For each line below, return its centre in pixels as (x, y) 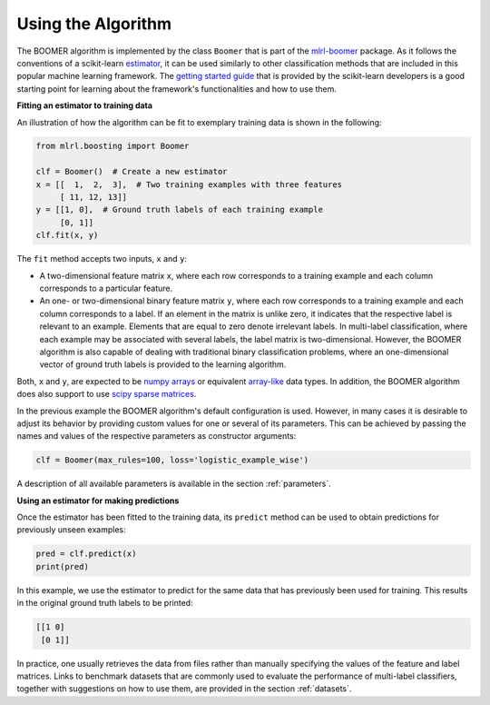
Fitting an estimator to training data (85, 105)
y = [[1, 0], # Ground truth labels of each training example (180, 210)
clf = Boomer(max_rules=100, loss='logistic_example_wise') (172, 460)
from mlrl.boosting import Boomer (113, 146)
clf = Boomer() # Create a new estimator (132, 172)
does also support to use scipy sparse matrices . (107, 394)
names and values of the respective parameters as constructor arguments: (157, 436)
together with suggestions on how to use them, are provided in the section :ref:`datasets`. (184, 689)
